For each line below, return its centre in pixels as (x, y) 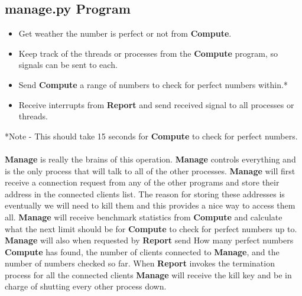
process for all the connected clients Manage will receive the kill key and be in (148, 274)
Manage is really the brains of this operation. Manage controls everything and (150, 159)
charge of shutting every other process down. (86, 286)
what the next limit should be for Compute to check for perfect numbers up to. (151, 228)
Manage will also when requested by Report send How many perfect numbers (149, 240)
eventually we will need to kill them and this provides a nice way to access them (150, 205)
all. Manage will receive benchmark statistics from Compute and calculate (144, 217)
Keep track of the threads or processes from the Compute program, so (148, 53)
